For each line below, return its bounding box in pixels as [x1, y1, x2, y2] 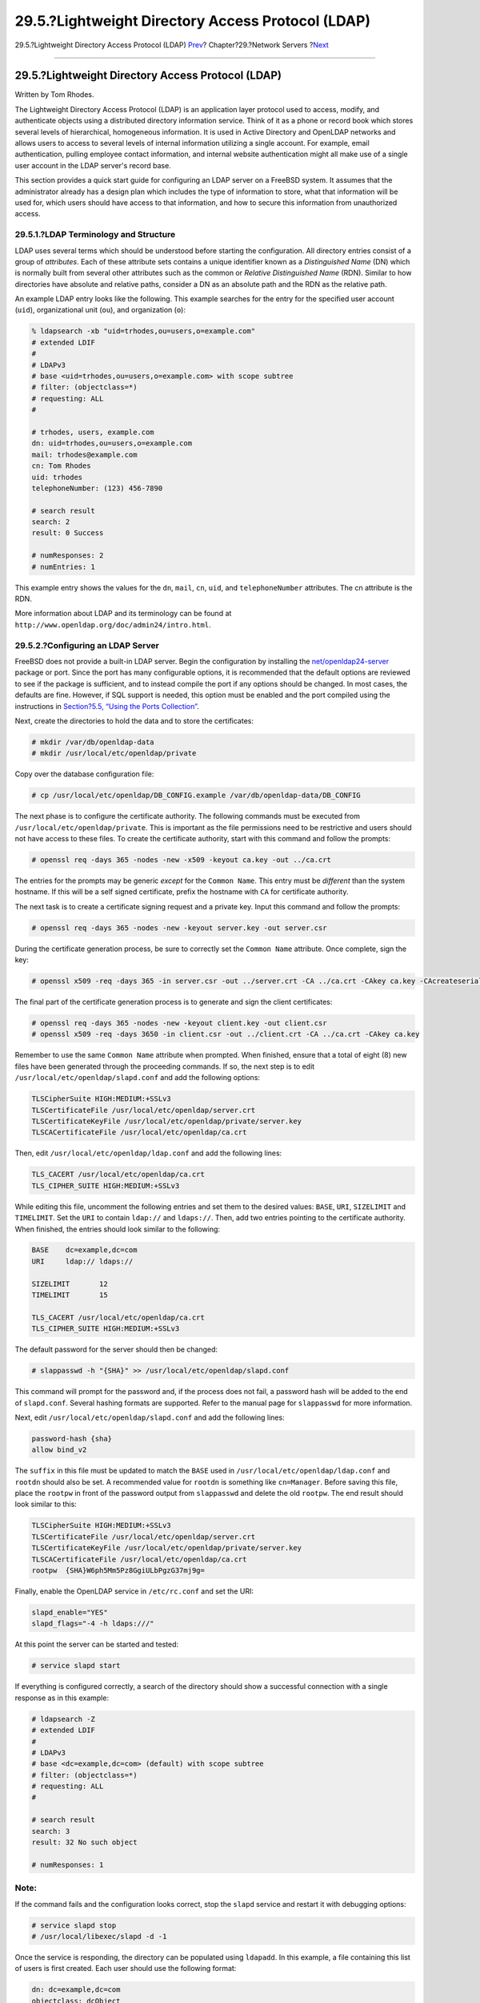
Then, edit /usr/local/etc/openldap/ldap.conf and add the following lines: [14, 1148, 282, 1158]
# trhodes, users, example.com [31, 427, 155, 437]
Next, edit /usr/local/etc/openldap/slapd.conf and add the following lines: [14, 1413, 285, 1422]
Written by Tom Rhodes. [14, 90, 94, 99]
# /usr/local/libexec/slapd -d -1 [31, 1932, 167, 1941]
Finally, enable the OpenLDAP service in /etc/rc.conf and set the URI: [14, 1586, 254, 1596]
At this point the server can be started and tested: [14, 1639, 179, 1650]
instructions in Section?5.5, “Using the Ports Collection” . [14, 701, 199, 711]
